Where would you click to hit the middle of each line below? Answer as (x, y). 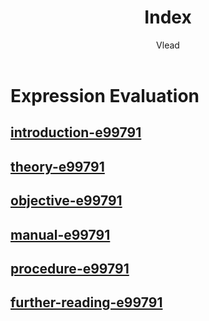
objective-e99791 (66, 201)
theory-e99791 (57, 166)
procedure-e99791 (70, 268)
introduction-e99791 (76, 132)
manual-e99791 (60, 234)
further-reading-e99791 (86, 302)
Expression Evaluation (105, 95)
